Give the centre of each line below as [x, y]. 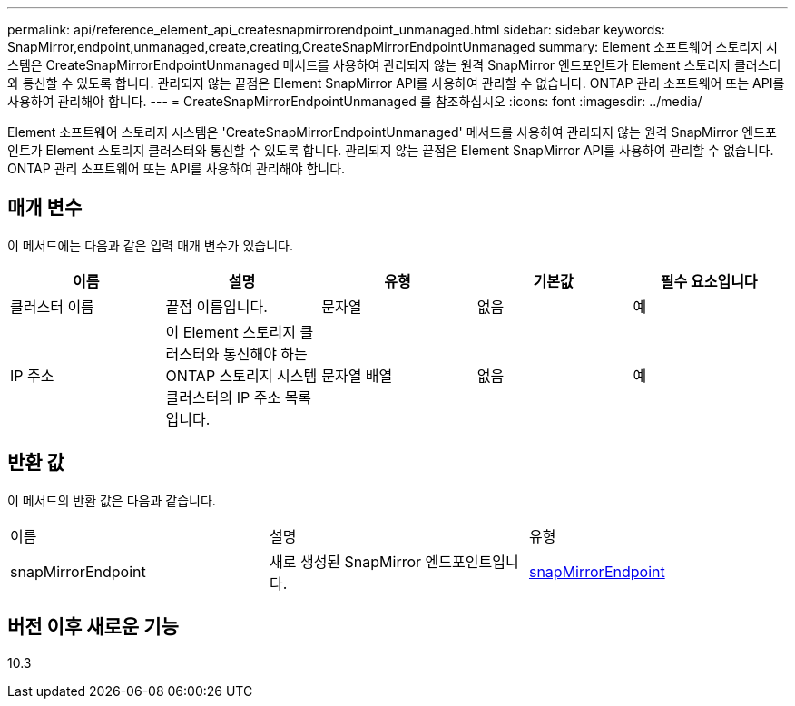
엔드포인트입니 [472, 561]
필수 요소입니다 [709, 281]
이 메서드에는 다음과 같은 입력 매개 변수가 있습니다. [150, 245]
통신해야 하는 [265, 353]
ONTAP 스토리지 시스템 [241, 375]
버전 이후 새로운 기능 [93, 627]
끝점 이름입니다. [216, 306]
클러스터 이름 [52, 306]
